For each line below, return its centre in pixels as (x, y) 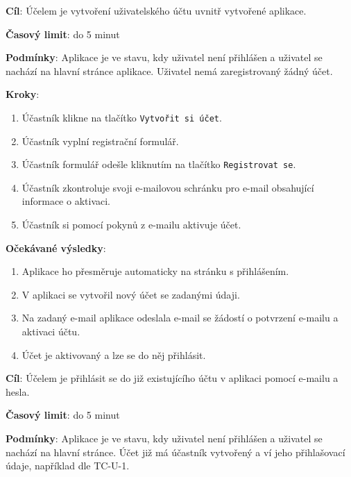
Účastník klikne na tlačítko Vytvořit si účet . (122, 117)
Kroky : (23, 94)
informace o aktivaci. (66, 201)
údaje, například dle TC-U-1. (68, 466)
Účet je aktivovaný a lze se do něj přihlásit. (114, 354)
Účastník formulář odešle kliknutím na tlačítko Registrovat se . (159, 164)
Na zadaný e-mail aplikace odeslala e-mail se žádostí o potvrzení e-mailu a (180, 318)
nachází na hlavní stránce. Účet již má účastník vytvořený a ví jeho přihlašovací (175, 452)
